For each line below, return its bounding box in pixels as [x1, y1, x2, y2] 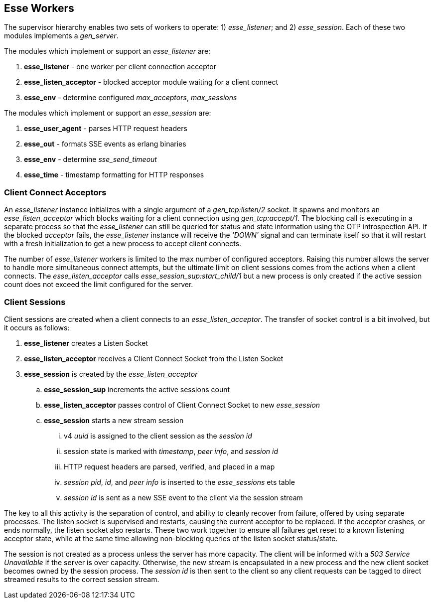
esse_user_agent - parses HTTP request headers [24, 124, 187, 133]
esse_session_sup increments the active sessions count [44, 385, 230, 394]
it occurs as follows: [4, 323, 70, 332]
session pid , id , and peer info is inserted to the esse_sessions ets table [64, 477, 295, 486]
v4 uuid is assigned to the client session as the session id [64, 431, 252, 440]
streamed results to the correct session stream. [4, 575, 159, 584]
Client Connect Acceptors [4, 187, 107, 197]
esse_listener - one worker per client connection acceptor [24, 62, 216, 71]
